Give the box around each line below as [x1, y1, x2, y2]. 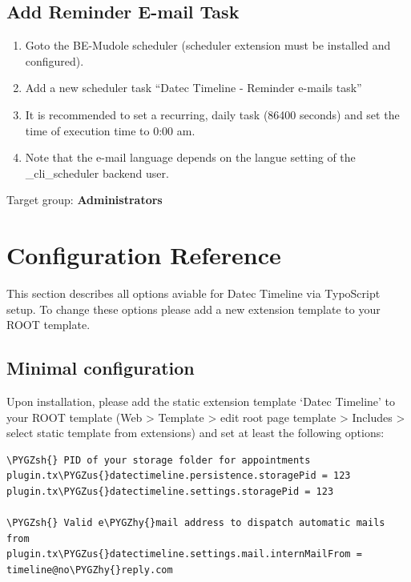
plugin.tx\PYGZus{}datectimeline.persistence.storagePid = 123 [6, 470, 351, 482]
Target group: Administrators [6, 191, 163, 208]
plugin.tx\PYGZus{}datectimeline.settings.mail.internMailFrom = [6, 548, 362, 560]
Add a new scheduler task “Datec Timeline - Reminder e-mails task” [25, 79, 362, 96]
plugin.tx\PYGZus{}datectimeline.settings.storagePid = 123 [6, 486, 334, 498]
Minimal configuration [6, 355, 195, 380]
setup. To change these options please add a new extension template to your [6, 300, 381, 317]
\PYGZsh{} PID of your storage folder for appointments [6, 454, 311, 466]
